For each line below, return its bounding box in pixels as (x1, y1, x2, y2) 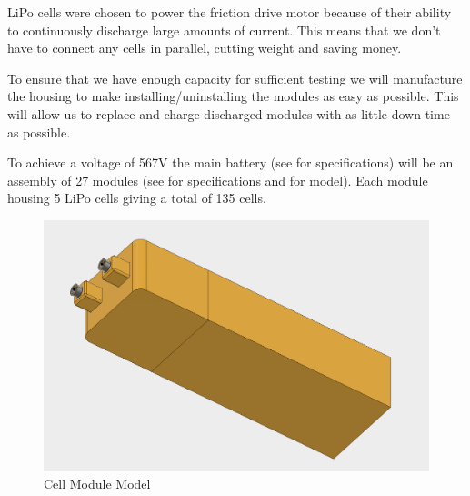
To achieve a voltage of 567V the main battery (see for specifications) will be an (7, 153, 454, 172)
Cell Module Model (44, 473, 151, 492)
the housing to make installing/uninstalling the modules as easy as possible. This (7, 86, 459, 106)
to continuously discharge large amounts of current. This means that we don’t (7, 20, 441, 39)
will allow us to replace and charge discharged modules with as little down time (7, 104, 450, 123)
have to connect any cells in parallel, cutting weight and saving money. (7, 38, 402, 57)
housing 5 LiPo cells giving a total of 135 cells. (7, 188, 266, 208)
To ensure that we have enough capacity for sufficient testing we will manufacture (7, 68, 463, 87)
